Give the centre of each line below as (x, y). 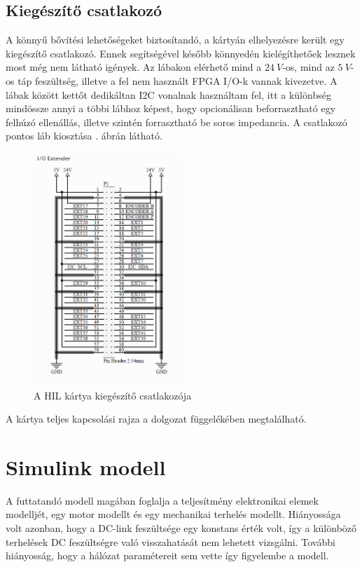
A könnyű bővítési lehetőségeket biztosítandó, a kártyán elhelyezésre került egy (175, 40)
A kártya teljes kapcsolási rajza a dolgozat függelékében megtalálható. (156, 419)
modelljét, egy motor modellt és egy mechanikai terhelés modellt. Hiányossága (173, 514)
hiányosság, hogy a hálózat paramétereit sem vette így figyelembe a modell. (167, 555)
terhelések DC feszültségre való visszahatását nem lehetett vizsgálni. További (170, 541)
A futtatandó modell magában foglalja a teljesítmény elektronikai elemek (162, 500)
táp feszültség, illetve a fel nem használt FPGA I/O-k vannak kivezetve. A (177, 80)
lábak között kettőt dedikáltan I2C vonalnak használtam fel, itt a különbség (168, 94)
